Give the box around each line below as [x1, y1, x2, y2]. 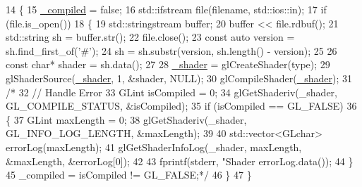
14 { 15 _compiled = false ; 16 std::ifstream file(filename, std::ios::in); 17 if [6, 2, 327, 16]
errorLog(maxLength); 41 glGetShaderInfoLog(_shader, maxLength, [6, 139, 302, 154]
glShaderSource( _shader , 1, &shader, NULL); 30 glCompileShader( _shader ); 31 [6, 70, 352, 85]
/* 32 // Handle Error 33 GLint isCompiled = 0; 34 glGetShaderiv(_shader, [6, 84, 337, 99]
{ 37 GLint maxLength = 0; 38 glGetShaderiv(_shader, [6, 112, 247, 127]
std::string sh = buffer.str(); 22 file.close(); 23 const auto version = [6, 30, 295, 44]
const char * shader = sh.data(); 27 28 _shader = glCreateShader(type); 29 [6, 57, 330, 72]
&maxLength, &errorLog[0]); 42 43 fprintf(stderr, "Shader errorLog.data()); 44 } [6, 153, 354, 168]
